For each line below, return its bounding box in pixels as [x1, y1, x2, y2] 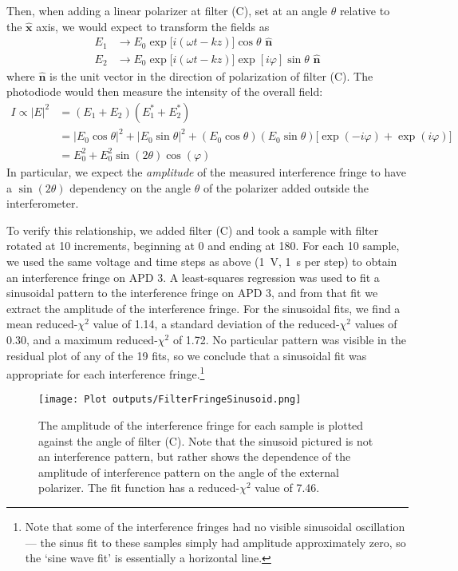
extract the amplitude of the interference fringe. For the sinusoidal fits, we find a [6, 299, 401, 316]
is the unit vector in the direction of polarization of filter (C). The [49, 67, 373, 84]
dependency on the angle [69, 179, 191, 196]
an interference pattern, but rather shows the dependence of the [38, 448, 351, 465]
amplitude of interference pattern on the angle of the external [38, 463, 340, 480]
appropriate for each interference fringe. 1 [6, 363, 205, 382]
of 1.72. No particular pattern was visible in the [172, 331, 406, 347]
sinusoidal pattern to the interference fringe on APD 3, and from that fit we [6, 284, 378, 301]
